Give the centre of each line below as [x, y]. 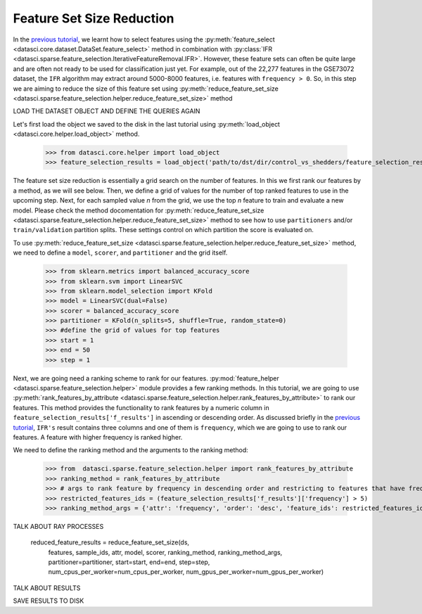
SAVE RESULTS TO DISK [49, 601]
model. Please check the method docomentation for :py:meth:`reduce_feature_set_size [139, 210]
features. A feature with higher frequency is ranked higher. [98, 437]
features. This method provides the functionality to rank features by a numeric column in [141, 407]
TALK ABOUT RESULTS [47, 588]
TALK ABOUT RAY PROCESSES [58, 526]
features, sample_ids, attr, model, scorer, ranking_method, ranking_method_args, [165, 552]
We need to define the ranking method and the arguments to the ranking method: [131, 450]
